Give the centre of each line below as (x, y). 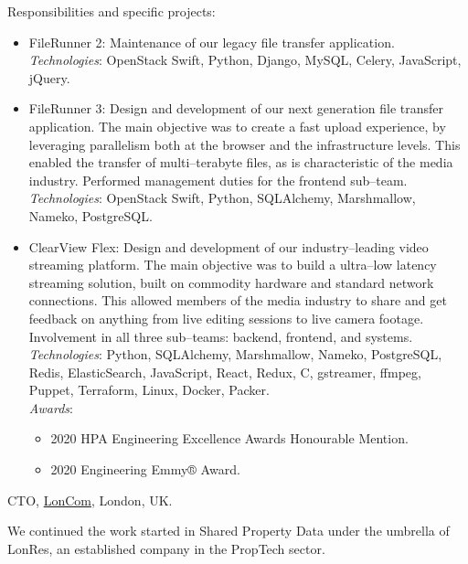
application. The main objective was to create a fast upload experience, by (237, 126)
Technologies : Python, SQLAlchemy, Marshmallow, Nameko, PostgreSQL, (235, 354)
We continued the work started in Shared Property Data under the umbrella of (229, 531)
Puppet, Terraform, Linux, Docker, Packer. (149, 390)
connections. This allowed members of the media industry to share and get (238, 300)
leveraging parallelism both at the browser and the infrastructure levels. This (245, 144)
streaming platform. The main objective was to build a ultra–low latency (233, 265)
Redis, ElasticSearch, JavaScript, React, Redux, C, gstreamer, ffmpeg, (225, 372)
